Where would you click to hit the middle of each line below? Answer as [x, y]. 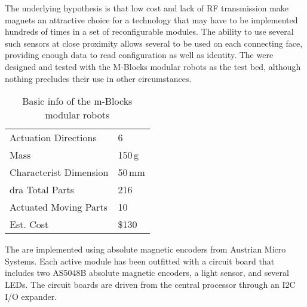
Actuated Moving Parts [59, 207]
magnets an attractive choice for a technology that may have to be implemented [151, 19]
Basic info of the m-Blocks [77, 101]
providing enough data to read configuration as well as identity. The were [139, 55]
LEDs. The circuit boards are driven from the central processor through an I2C [150, 284]
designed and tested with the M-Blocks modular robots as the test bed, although [153, 66]
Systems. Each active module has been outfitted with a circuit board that [140, 261]
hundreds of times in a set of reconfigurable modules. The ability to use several [149, 31]
